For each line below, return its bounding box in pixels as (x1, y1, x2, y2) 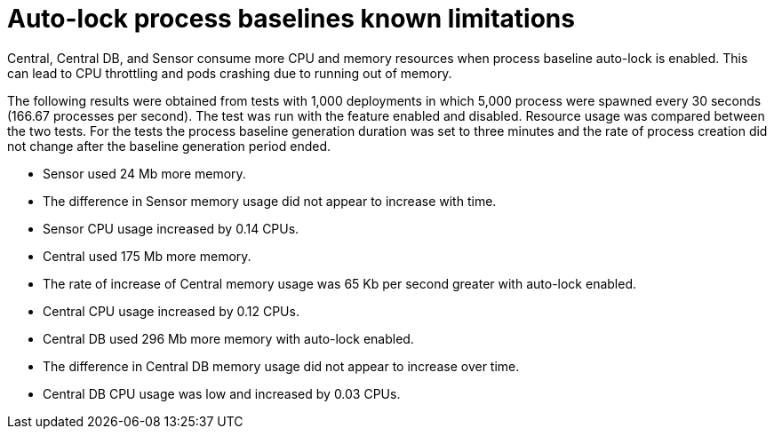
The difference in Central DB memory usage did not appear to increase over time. (43, 358, 520, 374)
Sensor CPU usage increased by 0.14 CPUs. (43, 220, 299, 236)
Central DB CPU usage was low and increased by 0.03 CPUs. (43, 385, 401, 401)
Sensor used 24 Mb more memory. (43, 165, 246, 181)
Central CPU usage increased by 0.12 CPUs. (43, 303, 299, 319)
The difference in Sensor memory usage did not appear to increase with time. (43, 193, 497, 209)
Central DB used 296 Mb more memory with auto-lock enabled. (43, 330, 414, 346)
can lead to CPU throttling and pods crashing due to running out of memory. (7, 65, 452, 81)
